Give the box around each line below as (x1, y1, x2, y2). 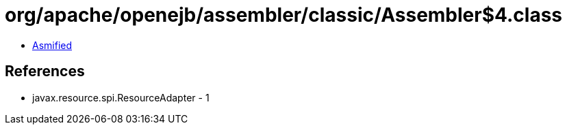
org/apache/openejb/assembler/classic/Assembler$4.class (5, 3, 563, 27)
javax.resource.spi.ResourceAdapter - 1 (32, 91, 210, 103)
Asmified (32, 39, 73, 51)
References (5, 63, 85, 80)
